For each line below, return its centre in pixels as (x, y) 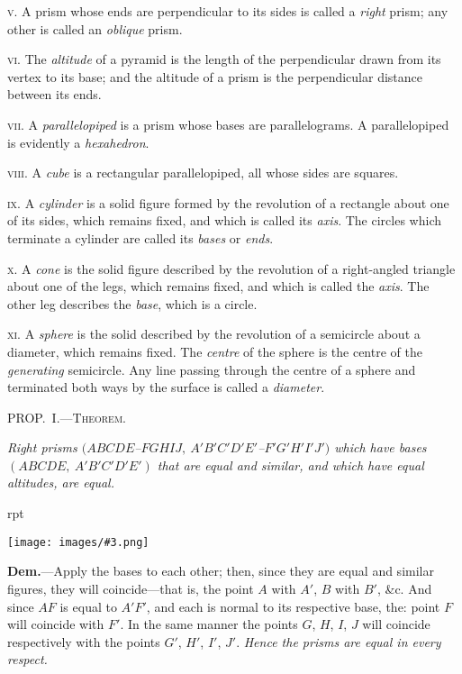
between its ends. (54, 94)
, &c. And (404, 588)
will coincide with (56, 624)
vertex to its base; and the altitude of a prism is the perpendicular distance (215, 76)
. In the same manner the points (209, 624)
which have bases (380, 447)
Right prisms (42, 447)
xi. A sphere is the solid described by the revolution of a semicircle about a (214, 334)
